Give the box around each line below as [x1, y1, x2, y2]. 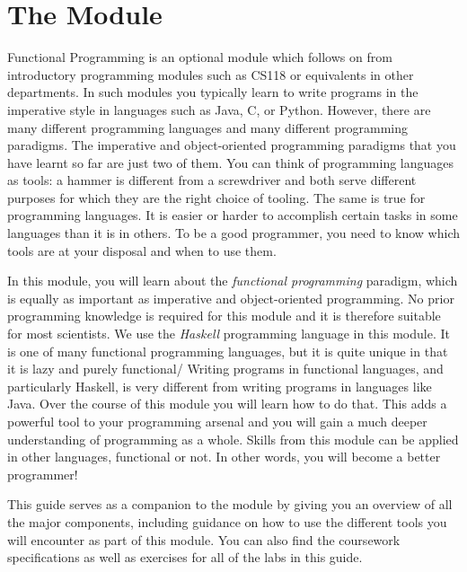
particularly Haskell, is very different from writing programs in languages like [7, 376, 432, 395]
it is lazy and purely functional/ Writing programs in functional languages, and [7, 359, 444, 378]
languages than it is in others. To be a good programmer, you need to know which [7, 224, 460, 242]
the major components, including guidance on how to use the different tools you [7, 512, 447, 531]
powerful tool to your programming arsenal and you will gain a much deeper [7, 412, 427, 430]
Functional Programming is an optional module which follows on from [7, 48, 392, 66]
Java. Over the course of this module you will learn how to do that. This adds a [7, 394, 447, 413]
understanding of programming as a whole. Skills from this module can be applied [7, 429, 459, 448]
